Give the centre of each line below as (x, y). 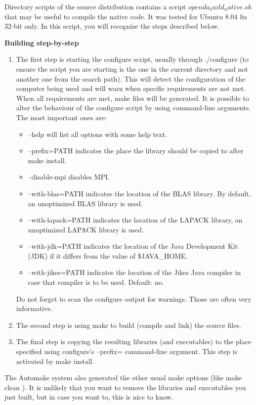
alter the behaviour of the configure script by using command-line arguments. (133, 108)
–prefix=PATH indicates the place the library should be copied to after (136, 151)
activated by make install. (55, 361)
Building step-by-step (42, 42)
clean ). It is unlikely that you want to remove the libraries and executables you (125, 387)
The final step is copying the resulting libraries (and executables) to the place (134, 341)
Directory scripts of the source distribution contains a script (95, 6)
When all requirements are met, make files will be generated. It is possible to (132, 98)
